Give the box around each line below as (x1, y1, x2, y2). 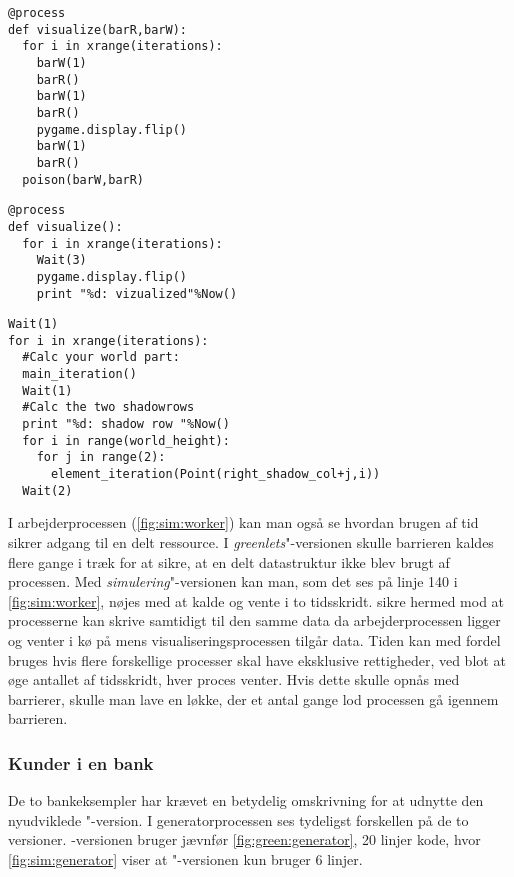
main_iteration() (22, 367, 137, 382)
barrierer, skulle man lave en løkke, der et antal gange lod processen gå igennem (8, 688, 499, 709)
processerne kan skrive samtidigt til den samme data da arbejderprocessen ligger (8, 610, 501, 631)
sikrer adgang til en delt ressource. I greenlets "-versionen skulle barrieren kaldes (8, 531, 494, 552)
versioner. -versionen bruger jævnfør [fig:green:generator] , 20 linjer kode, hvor (8, 829, 481, 850)
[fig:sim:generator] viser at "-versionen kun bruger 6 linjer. (8, 848, 363, 869)
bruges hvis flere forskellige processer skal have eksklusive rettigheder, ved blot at (8, 649, 506, 670)
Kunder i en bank (8, 750, 154, 775)
